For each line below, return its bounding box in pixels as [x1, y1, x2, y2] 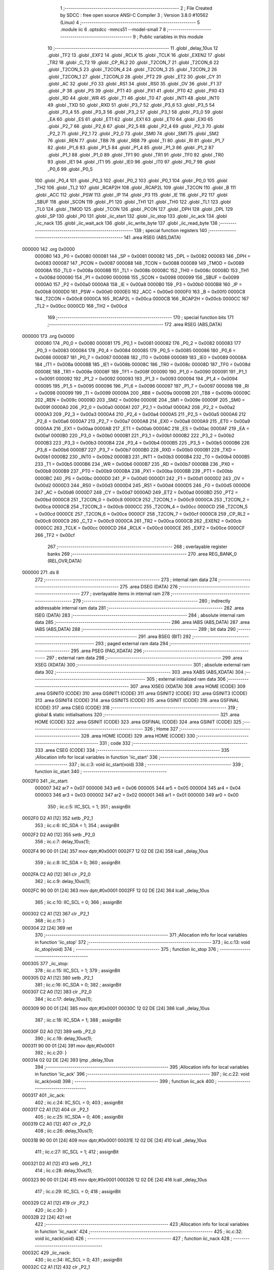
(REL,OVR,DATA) [47, 558, 82, 564]
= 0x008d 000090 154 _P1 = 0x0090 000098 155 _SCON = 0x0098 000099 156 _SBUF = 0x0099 [35, 274, 239, 280]
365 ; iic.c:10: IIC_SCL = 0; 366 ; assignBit [35, 899, 122, 905]
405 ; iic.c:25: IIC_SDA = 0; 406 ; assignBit [35, 1114, 124, 1120]
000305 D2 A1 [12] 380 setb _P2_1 [22, 974, 93, 980]
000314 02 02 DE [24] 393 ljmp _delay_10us [22, 1057, 114, 1063]
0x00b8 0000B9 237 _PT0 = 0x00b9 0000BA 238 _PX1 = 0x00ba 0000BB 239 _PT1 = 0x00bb [35, 468, 233, 474]
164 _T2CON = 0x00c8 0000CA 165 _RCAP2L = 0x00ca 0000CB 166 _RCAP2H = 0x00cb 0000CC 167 [35, 296, 249, 302]
